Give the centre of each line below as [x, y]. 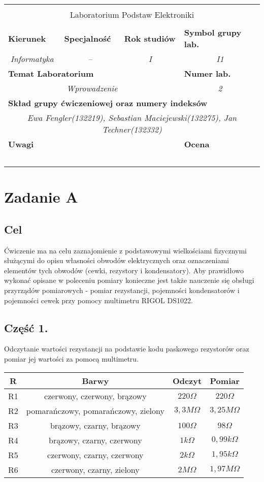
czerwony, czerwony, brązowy [95, 396]
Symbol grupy [213, 32]
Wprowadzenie [92, 88]
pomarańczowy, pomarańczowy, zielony [95, 410]
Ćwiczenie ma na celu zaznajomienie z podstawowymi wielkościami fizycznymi [126, 250]
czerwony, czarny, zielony [95, 469]
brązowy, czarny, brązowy [95, 425]
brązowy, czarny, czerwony [95, 440]
